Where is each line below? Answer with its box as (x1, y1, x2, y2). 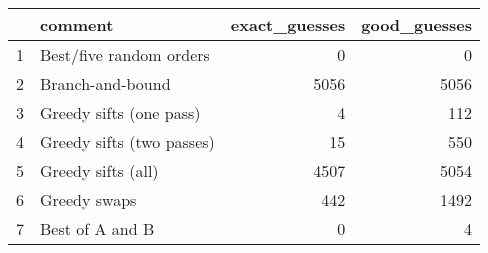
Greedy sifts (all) (40, 159, 159, 182)
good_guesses (361, 13, 473, 36)
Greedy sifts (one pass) (40, 101, 201, 124)
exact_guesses (230, 13, 346, 36)
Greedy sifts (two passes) (40, 130, 215, 153)
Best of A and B (40, 217, 155, 240)
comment (40, 13, 114, 36)
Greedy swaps (40, 188, 137, 211)
